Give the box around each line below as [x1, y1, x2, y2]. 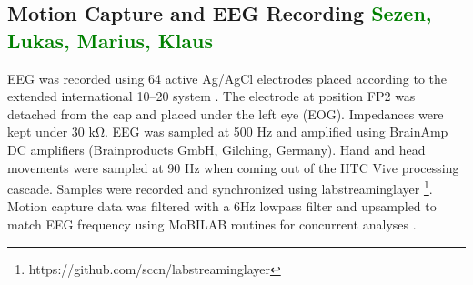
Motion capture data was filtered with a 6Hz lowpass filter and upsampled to [7, 197, 437, 216]
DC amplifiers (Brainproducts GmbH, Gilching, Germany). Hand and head [7, 139, 426, 158]
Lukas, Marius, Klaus [7, 25, 214, 54]
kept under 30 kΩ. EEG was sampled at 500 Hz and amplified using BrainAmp [7, 122, 448, 141]
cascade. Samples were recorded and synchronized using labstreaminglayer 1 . [7, 177, 433, 198]
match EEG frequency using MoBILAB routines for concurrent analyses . [7, 215, 417, 233]
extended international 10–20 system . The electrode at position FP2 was [7, 87, 416, 106]
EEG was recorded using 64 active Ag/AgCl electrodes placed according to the [7, 68, 448, 87]
